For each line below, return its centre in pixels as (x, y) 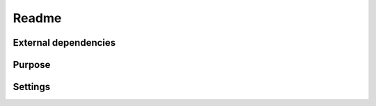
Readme (37, 18)
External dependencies (64, 43)
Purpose (32, 65)
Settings (32, 87)
